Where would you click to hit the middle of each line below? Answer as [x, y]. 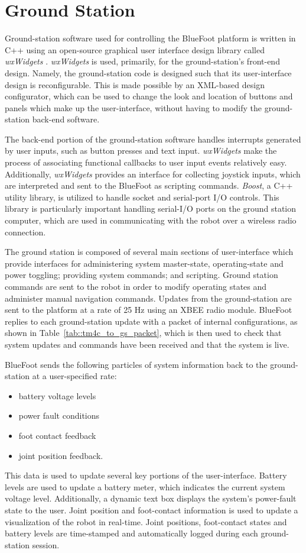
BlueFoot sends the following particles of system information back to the [136, 364]
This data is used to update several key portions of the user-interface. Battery [146, 475]
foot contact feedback [57, 435]
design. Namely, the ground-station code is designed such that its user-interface [148, 72]
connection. [25, 232]
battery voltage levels [57, 395]
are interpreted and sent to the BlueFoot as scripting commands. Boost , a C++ [149, 185]
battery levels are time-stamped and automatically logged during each [131, 533]
